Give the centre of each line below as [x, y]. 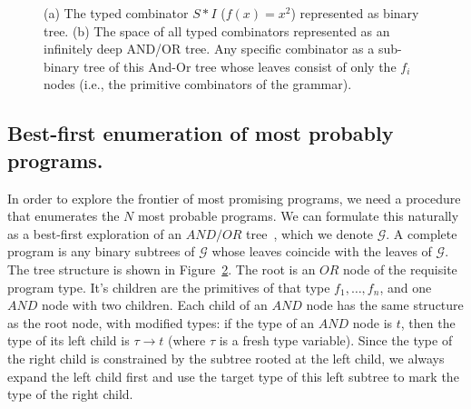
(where [186, 340]
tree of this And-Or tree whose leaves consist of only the [240, 66]
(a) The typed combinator [116, 13]
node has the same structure [385, 305]
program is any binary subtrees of [101, 251]
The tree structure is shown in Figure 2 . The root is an [162, 269]
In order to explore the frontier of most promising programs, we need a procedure [234, 198]
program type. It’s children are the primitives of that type [169, 287]
